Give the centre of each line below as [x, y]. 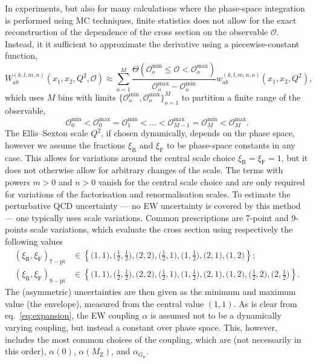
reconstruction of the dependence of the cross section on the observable [137, 32]
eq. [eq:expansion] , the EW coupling [72, 315]
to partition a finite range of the [241, 97]
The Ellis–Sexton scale [47, 133]
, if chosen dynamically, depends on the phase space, [198, 133]
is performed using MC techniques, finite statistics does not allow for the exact [151, 20]
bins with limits [87, 97]
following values [34, 241]
